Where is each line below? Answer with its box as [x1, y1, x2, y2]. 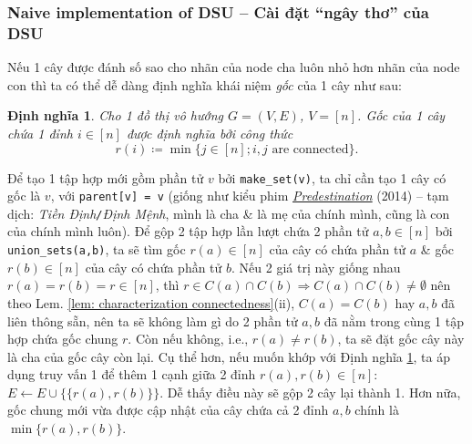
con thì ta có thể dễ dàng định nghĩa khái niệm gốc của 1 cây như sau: [7, 75, 402, 94]
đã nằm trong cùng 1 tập [323, 311, 464, 330]
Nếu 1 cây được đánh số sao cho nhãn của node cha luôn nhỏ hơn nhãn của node [7, 57, 460, 77]
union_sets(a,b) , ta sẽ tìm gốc [7, 240, 186, 259]
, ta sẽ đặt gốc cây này [337, 329, 465, 348]
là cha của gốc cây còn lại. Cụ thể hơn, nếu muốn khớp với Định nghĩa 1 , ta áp [7, 346, 450, 366]
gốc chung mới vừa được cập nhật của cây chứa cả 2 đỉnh [7, 400, 329, 419]
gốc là [7, 186, 41, 205]
